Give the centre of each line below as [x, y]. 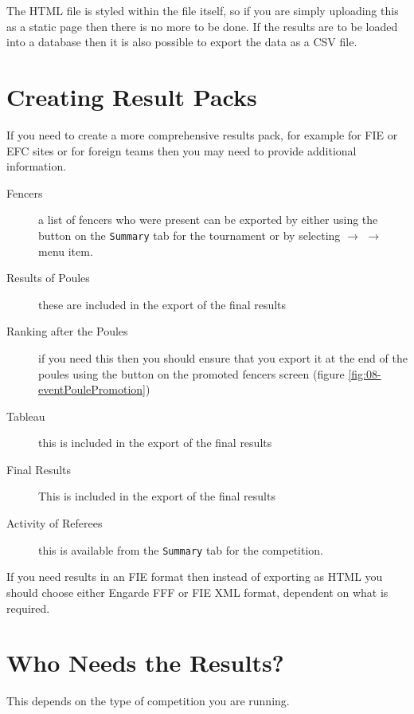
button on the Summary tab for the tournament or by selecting [189, 235]
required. [28, 608]
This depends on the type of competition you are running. [148, 701]
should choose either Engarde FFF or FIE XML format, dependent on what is [197, 592]
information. [37, 166]
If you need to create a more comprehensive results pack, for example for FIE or [202, 134]
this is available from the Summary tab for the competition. [181, 549]
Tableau [26, 416]
